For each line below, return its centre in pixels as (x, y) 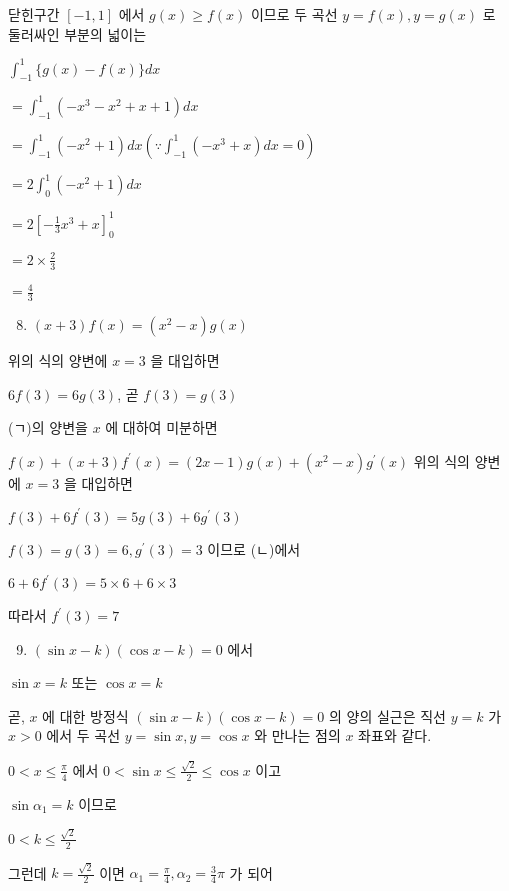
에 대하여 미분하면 (161, 427)
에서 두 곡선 (83, 735)
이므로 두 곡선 (294, 14)
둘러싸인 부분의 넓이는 (77, 33)
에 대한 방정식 (85, 715)
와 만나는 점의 (297, 735)
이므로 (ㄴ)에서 (254, 548)
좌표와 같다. (395, 735)
